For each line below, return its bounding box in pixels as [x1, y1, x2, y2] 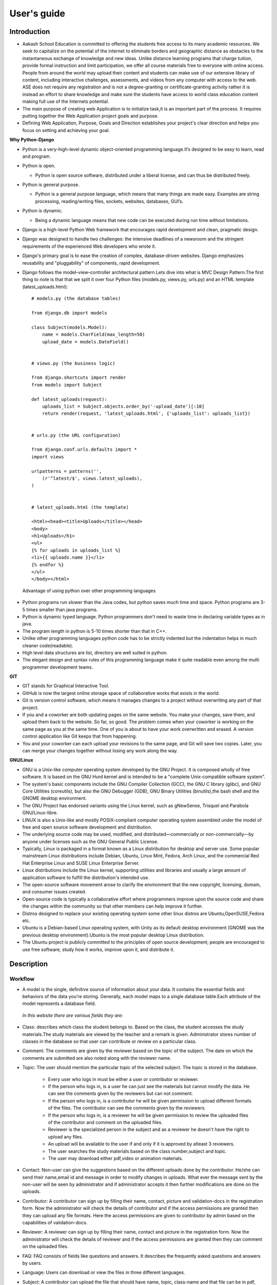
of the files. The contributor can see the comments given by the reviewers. [48, 1105, 206, 1111]
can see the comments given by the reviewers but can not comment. [48, 1090, 193, 1097]
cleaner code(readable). [22, 642, 74, 649]
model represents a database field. [22, 1000, 96, 1007]
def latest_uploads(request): [31, 396, 108, 402]
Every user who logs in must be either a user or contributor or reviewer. [48, 1076, 199, 1082]
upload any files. [48, 1133, 83, 1140]
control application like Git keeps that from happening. [22, 733, 137, 740]
